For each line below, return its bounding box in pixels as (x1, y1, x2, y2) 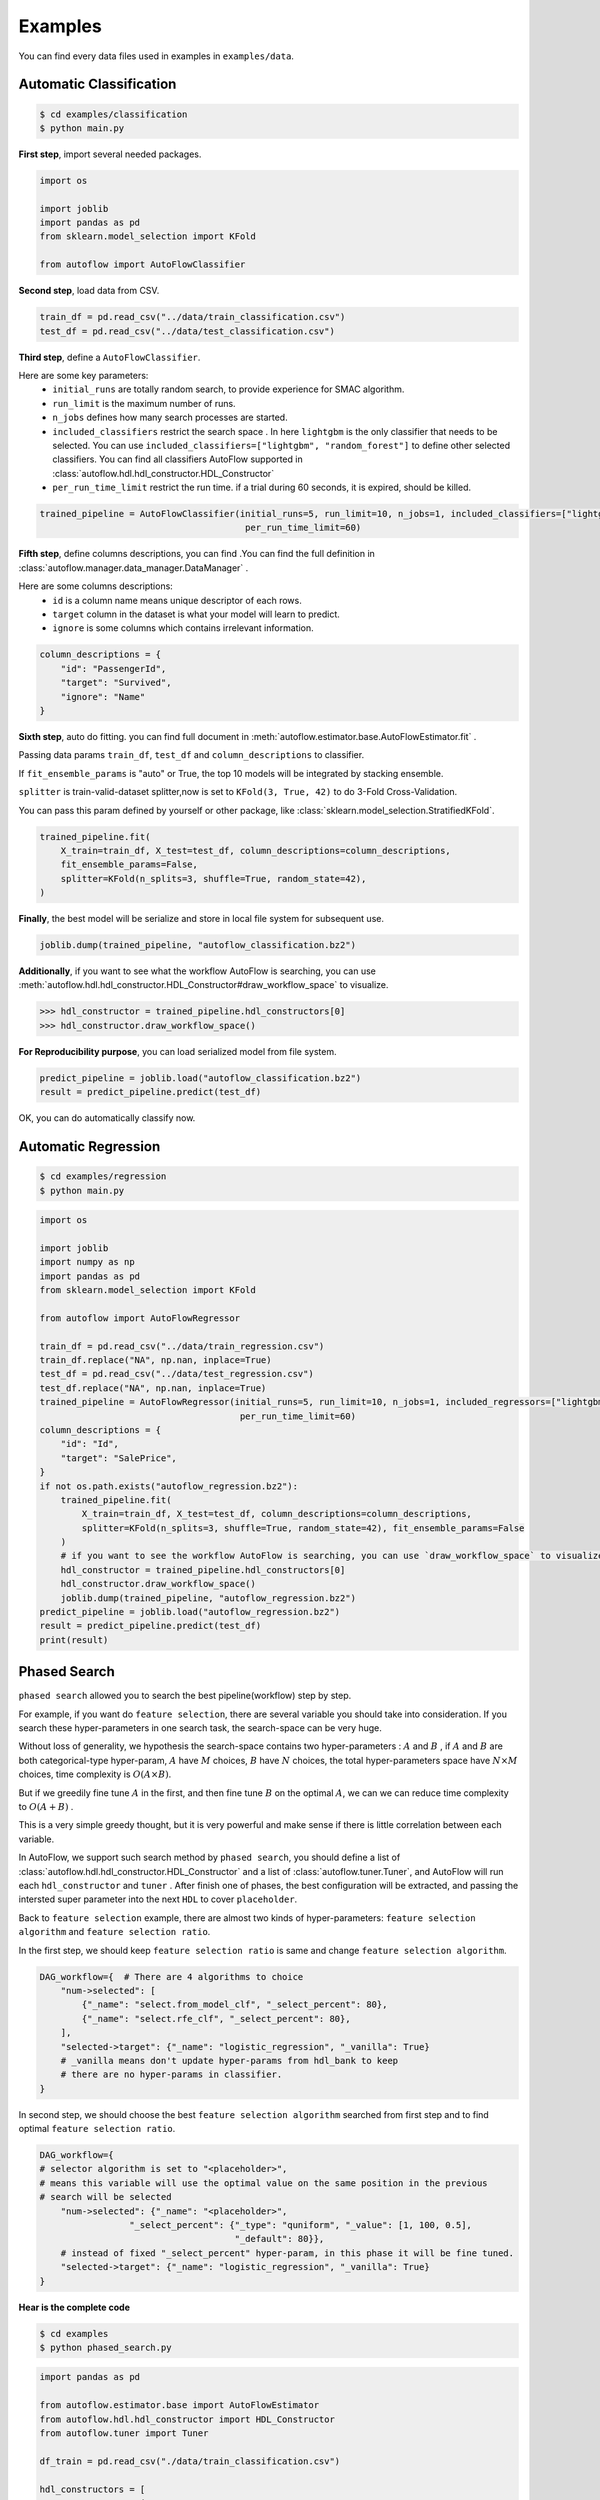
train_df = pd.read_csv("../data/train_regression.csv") (39, 1340, 325, 1352)
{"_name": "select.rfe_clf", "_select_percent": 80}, (81, 2013, 351, 2024)
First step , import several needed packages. (18, 148, 202, 160)
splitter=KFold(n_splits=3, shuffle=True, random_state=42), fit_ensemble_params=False (81, 1522, 525, 1534)
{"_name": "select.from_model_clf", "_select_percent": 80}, (81, 1999, 388, 2010)
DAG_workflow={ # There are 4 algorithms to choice (39, 1971, 304, 1982)
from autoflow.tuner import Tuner (39, 2428, 209, 2439)
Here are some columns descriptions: (18, 580, 174, 592)
